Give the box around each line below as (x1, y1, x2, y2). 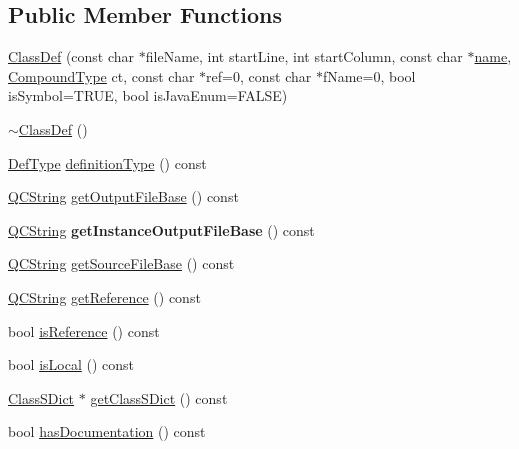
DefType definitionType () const (8, 152, 207, 173)
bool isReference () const (8, 320, 160, 341)
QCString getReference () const (8, 286, 201, 307)
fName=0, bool (322, 65, 416, 86)
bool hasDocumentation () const (8, 421, 206, 442)
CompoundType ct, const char (8, 65, 195, 86)
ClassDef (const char (8, 46, 135, 67)
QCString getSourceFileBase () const (8, 253, 235, 274)
